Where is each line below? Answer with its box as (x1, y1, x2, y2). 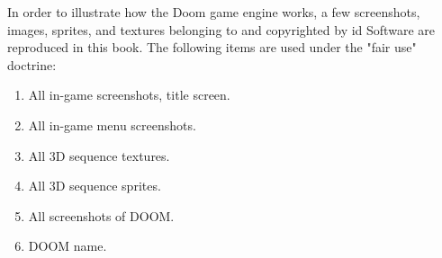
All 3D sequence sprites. (28, 176, 161, 195)
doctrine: (7, 55, 57, 74)
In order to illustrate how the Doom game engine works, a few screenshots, (7, 3, 420, 21)
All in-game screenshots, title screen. (28, 85, 230, 104)
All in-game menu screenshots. (28, 115, 196, 134)
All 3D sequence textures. (28, 146, 170, 165)
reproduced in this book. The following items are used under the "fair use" (7, 38, 417, 57)
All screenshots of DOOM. (28, 206, 175, 225)
